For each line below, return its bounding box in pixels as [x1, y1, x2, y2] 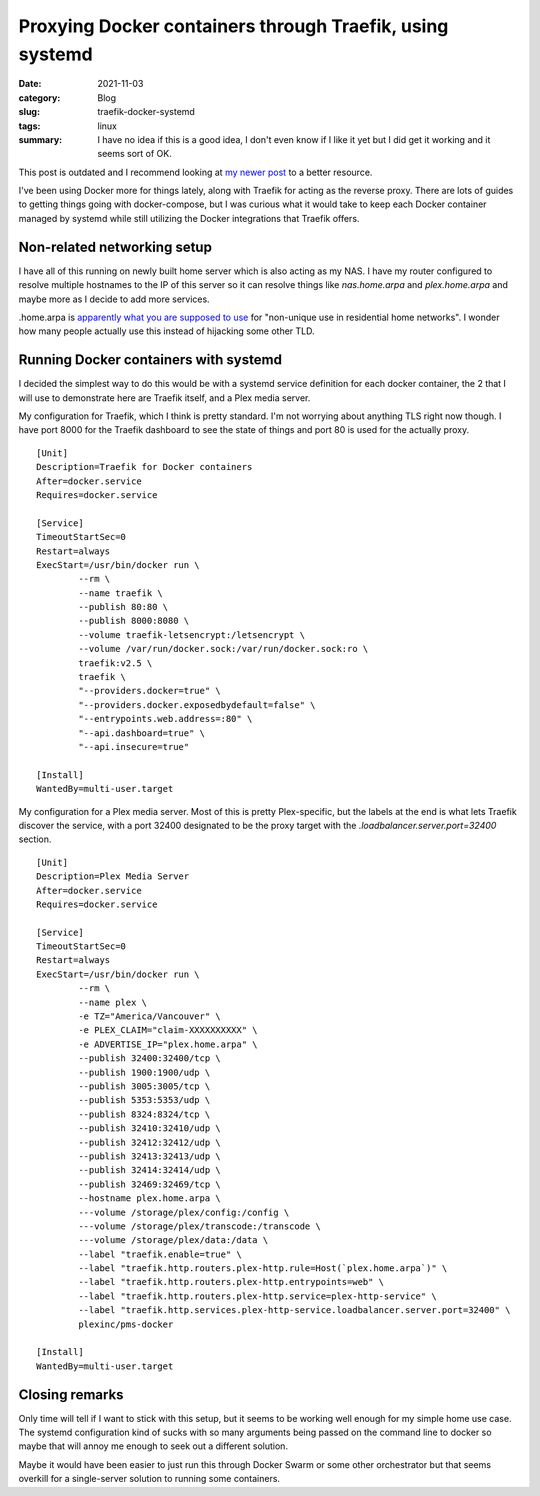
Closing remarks [18, 1386, 124, 1403]
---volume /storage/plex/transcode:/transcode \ [78, 1220, 322, 1232]
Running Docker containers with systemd [18, 351, 282, 369]
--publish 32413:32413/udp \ [78, 1150, 222, 1162]
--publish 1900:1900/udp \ [78, 1066, 211, 1078]
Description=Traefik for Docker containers [36, 461, 253, 473]
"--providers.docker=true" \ [78, 685, 222, 697]
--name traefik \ [78, 587, 164, 599]
